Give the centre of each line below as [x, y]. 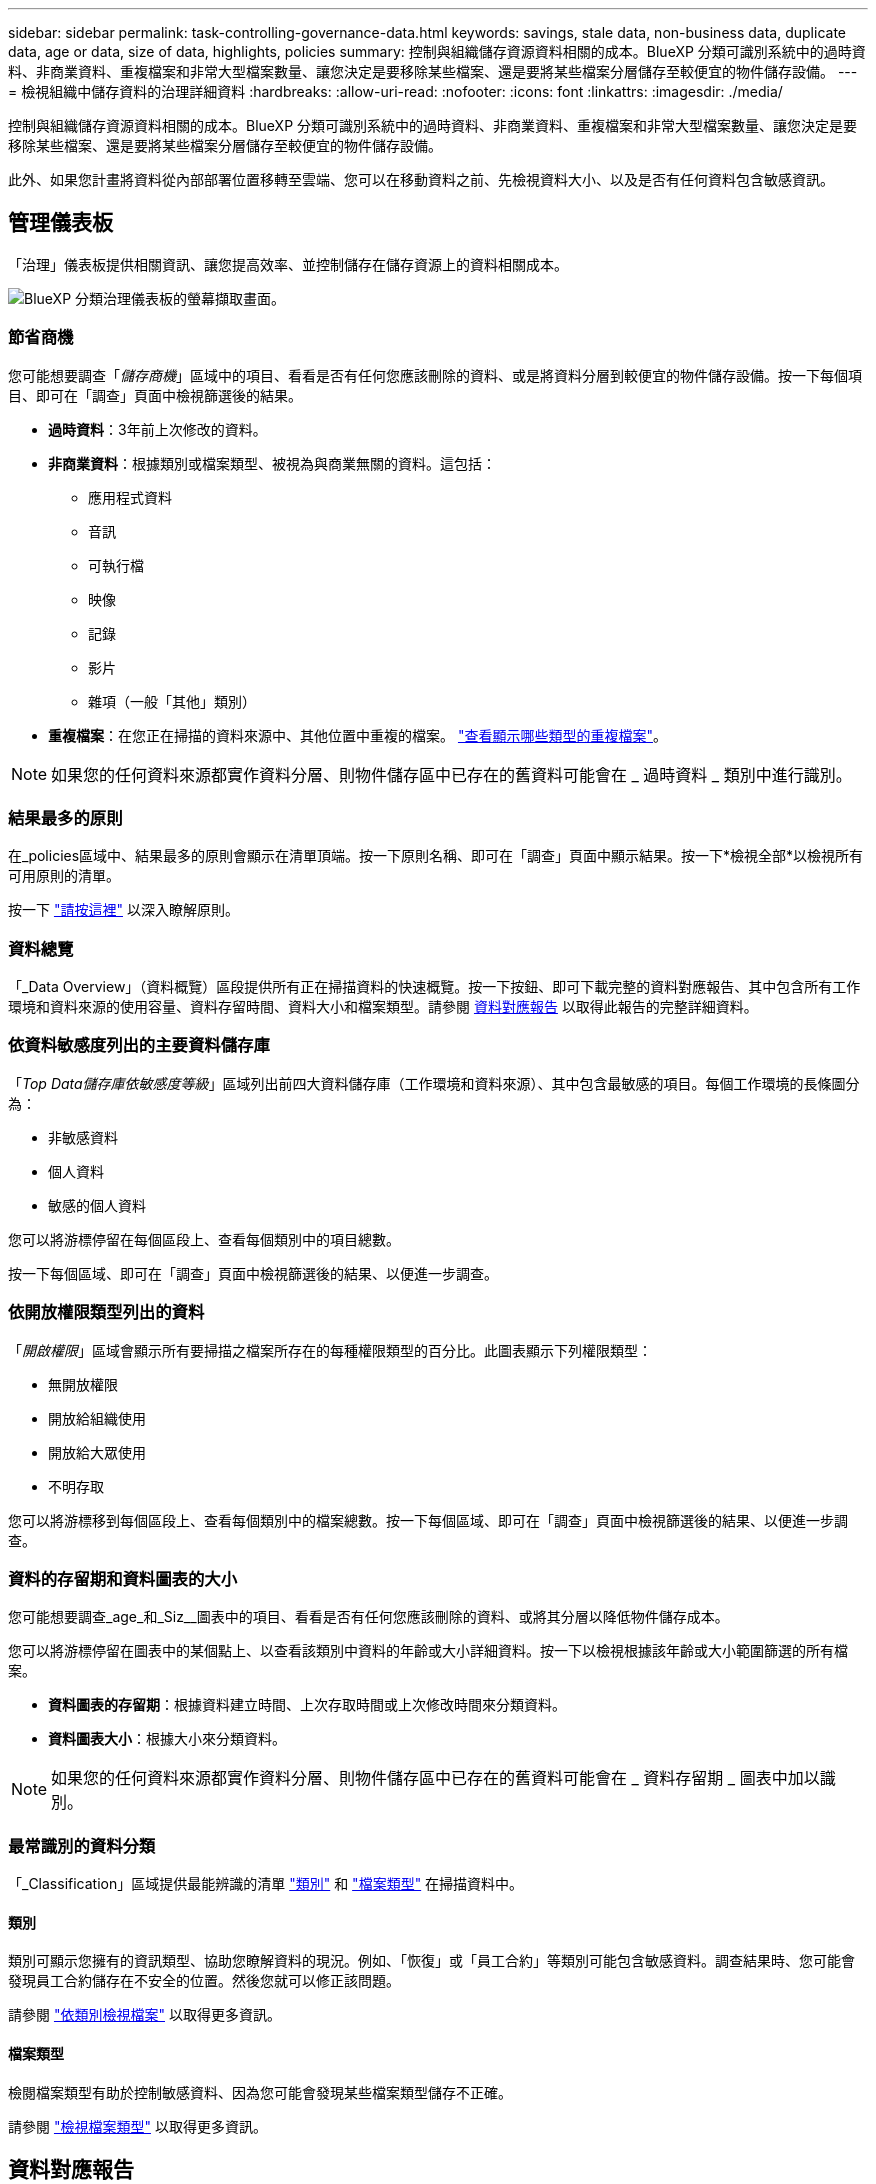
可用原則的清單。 [64, 876]
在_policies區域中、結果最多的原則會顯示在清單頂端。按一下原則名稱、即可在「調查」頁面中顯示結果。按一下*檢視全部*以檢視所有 [436, 856]
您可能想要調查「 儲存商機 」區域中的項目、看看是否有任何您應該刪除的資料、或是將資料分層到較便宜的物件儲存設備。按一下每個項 [435, 375]
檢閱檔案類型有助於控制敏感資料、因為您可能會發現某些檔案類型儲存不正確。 [260, 2092]
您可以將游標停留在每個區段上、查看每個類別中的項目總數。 [204, 1239]
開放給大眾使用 [97, 1452]
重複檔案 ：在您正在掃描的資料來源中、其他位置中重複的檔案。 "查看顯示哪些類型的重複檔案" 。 [357, 735]
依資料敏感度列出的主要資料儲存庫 [139, 1045]
